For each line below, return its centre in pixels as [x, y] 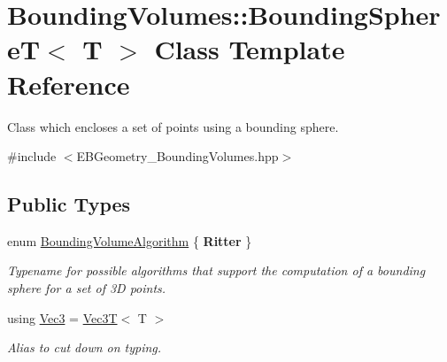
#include [32, 156]
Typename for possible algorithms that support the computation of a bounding [216, 270]
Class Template [250, 49]
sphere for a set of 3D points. [87, 288]
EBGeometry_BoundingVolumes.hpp [177, 156]
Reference [69, 84]
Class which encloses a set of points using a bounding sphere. [173, 126]
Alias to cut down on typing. [85, 347]
